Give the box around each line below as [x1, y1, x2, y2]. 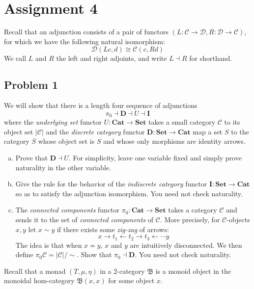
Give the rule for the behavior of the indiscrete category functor [15, 179, 207, 189]
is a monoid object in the [155, 265, 231, 276]
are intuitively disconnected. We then [130, 239, 242, 250]
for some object [108, 275, 155, 286]
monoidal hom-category [4, 275, 75, 286]
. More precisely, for [160, 214, 220, 224]
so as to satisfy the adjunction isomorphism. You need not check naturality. [15, 188, 243, 198]
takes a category [168, 205, 217, 215]
